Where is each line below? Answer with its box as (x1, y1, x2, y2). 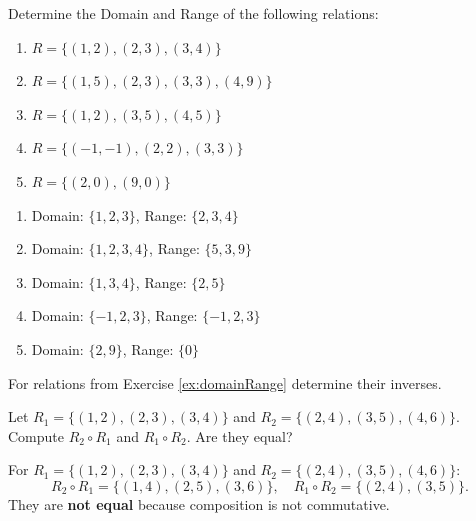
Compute (8, 425, 64, 446)
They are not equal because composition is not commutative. (8, 493, 390, 514)
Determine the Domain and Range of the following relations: (8, 3, 379, 23)
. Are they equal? (186, 425, 293, 446)
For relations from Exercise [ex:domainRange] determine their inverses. (8, 372, 442, 393)
